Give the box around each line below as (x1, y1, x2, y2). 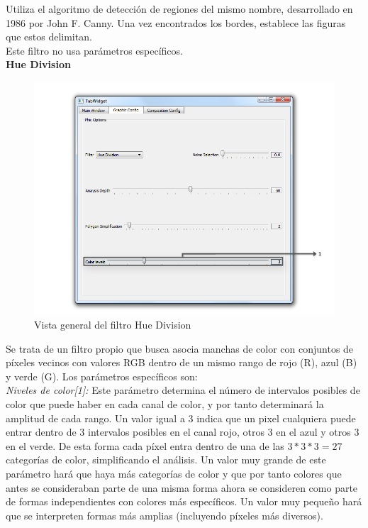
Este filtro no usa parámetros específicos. (6, 43, 183, 57)
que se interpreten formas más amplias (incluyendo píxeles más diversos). (6, 507, 323, 522)
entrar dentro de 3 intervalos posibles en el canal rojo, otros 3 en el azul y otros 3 (6, 424, 359, 439)
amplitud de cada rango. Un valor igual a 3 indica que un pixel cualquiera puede (6, 410, 356, 425)
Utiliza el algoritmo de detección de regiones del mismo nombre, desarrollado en (6, 1, 353, 16)
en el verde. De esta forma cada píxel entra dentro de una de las (6, 438, 284, 453)
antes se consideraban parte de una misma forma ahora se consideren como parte (6, 480, 358, 495)
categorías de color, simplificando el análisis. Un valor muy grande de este (6, 452, 326, 467)
